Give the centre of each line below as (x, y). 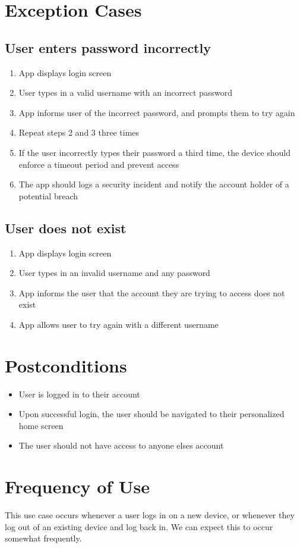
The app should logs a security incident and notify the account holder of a (154, 184)
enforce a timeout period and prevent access (99, 164)
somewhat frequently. (43, 538)
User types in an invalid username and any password (114, 273)
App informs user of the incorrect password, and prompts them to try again (157, 112)
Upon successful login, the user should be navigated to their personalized (151, 414)
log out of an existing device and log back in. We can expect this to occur (139, 526)
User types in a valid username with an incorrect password (125, 93)
